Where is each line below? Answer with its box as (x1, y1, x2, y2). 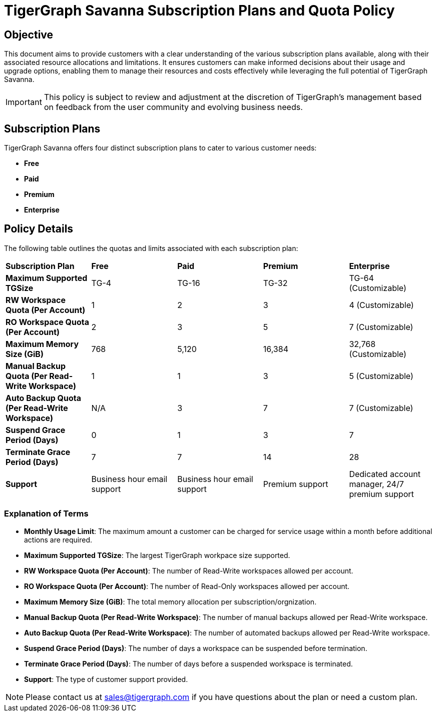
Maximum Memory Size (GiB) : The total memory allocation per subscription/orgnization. (24, 597, 317, 606)
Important (6, 97, 42, 107)
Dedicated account (349, 468, 420, 479)
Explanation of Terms (4, 508, 89, 519)
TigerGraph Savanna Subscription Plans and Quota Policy (4, 2, 395, 19)
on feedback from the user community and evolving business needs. (44, 102, 303, 112)
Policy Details (4, 222, 74, 235)
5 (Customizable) (349, 370, 413, 381)
